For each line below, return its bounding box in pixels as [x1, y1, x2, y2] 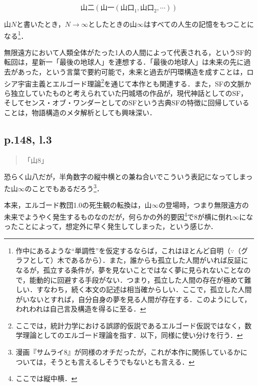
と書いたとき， [16, 19, 65, 29]
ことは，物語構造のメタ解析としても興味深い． [4, 107, 156, 118]
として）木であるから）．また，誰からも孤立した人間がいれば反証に [29, 255, 248, 265]
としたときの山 [88, 19, 137, 29]
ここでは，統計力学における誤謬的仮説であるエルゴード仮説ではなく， [15, 320, 245, 330]
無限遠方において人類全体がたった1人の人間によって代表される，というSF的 [4, 47, 252, 57]
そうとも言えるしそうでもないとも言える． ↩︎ [50, 356, 194, 367]
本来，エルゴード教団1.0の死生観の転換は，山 [4, 200, 152, 210]
